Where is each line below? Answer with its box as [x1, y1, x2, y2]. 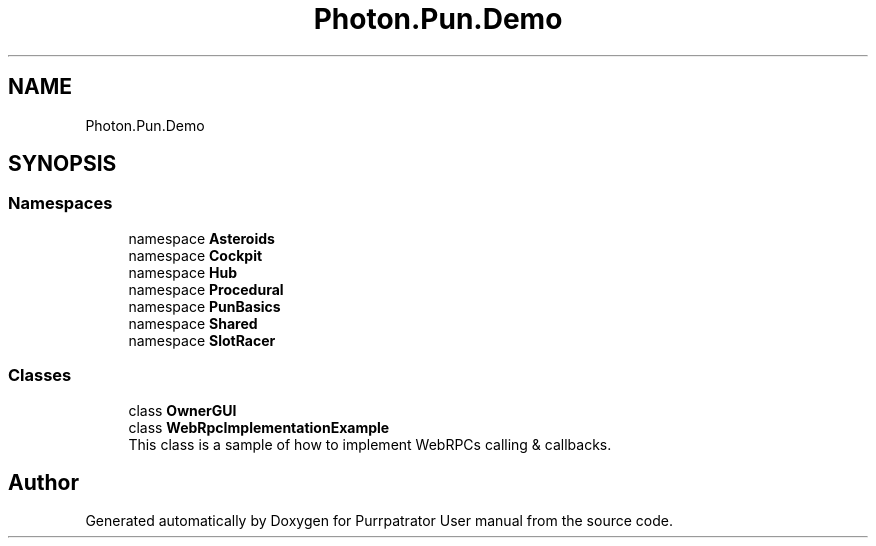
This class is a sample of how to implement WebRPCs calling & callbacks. [128, 435, 612, 453]
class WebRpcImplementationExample [128, 418, 390, 436]
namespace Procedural [128, 280, 284, 298]
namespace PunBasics [128, 297, 281, 315]
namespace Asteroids [128, 229, 275, 247]
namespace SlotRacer [128, 331, 276, 349]
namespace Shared [128, 314, 258, 332]
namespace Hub [128, 263, 238, 281]
